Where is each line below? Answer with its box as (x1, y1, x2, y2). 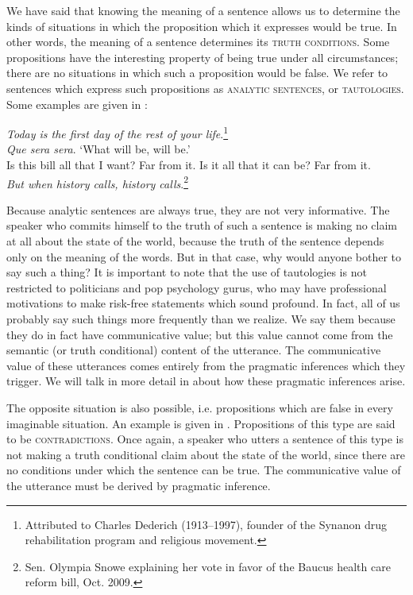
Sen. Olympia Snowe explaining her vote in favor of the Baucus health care (25, 558, 391, 574)
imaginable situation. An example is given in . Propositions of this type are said (6, 415, 396, 431)
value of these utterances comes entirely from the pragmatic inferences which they (6, 357, 406, 373)
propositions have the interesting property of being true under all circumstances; (6, 48, 399, 65)
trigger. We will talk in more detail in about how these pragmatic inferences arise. (6, 373, 406, 389)
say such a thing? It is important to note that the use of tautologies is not (6, 264, 367, 280)
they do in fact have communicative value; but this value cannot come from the (6, 326, 393, 342)
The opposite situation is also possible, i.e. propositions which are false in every (6, 399, 393, 415)
